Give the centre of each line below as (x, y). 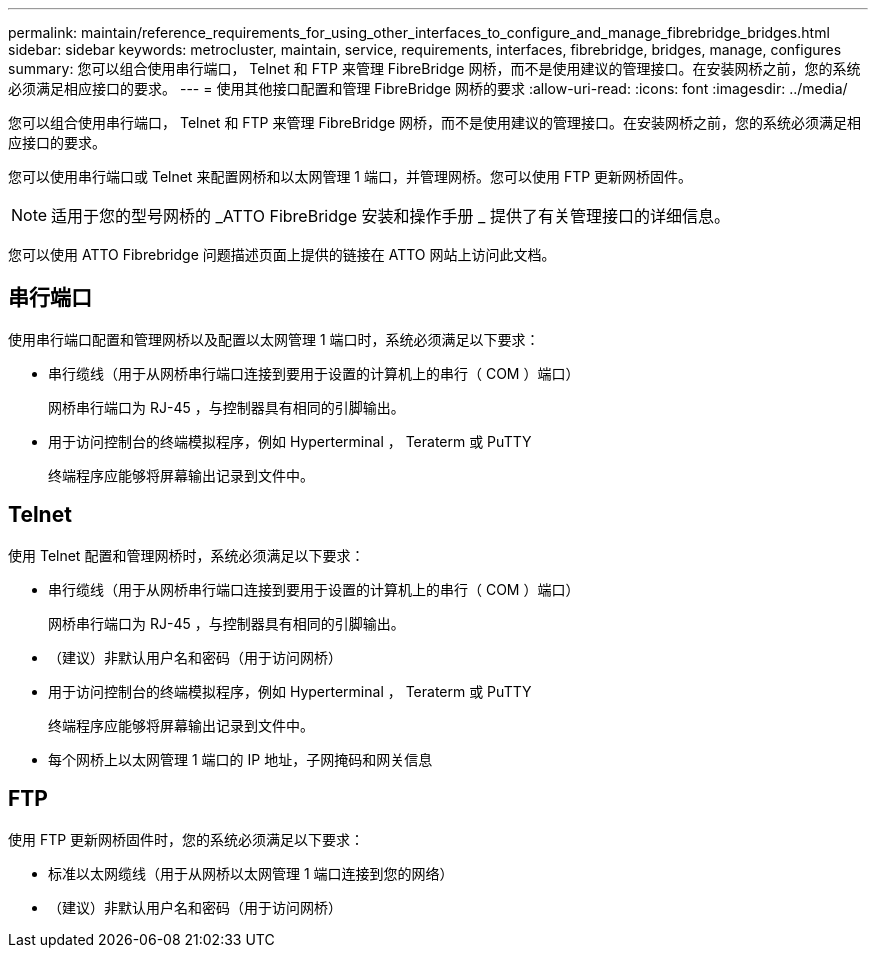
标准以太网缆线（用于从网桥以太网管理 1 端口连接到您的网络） (251, 873)
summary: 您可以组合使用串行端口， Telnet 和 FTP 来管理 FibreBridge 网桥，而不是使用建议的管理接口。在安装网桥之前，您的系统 (434, 68)
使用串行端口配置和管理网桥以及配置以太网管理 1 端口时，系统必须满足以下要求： (274, 339)
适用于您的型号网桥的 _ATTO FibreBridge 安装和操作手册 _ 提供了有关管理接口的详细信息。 (390, 216)
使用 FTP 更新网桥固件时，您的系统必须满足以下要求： (186, 839)
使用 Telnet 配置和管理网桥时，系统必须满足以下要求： (186, 555)
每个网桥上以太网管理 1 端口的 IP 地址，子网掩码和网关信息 (240, 759)
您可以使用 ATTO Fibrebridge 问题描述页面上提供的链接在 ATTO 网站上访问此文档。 (282, 254)
